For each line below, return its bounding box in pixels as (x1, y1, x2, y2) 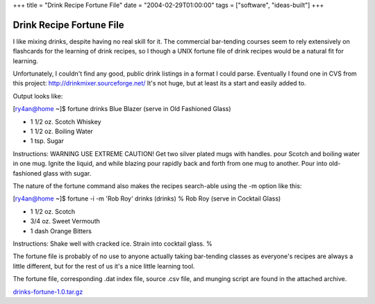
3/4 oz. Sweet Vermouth (30, 217, 100, 226)
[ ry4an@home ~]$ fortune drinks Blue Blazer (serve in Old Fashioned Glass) (12, 105, 232, 113)
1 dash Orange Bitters (30, 226, 92, 235)
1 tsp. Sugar (30, 137, 64, 145)
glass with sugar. (42, 169, 92, 177)
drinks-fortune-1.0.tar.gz (12, 287, 83, 296)
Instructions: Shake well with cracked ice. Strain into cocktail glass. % (12, 239, 212, 248)
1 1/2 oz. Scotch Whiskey (30, 117, 101, 126)
